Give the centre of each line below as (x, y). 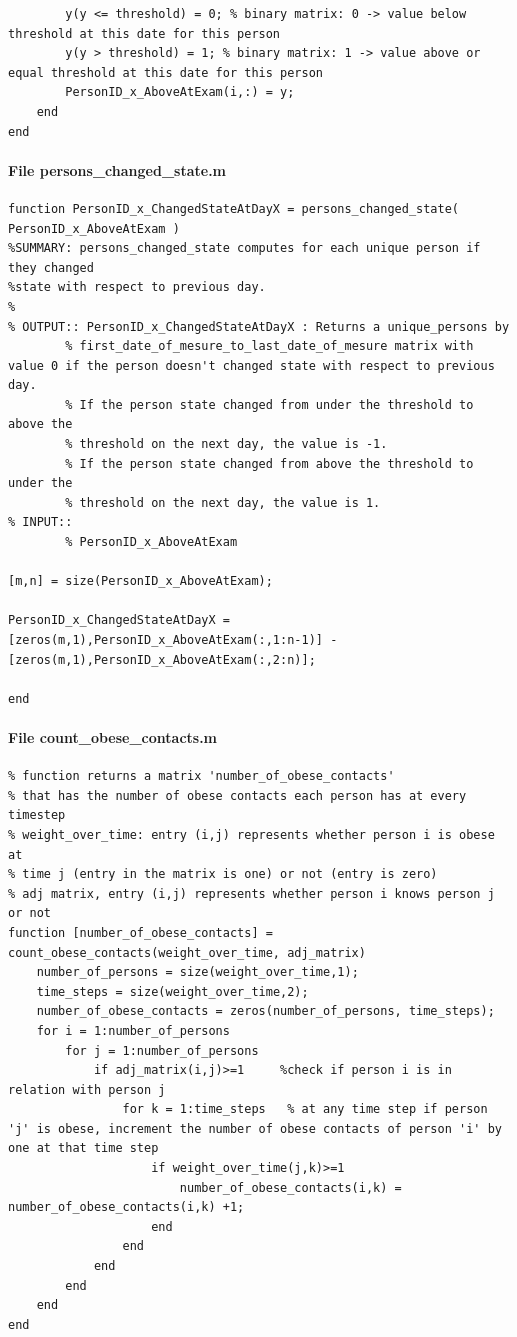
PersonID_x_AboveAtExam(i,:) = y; (180, 92)
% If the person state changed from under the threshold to (269, 404)
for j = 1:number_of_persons (162, 1050)
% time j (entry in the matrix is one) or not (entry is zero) (223, 874)
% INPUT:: (40, 522)
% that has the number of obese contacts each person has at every (237, 795)
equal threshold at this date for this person (165, 72)
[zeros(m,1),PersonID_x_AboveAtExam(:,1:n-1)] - (173, 640)
